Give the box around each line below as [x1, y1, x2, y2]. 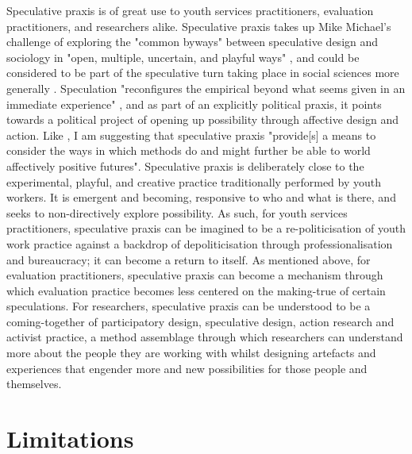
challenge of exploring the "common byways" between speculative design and [6, 33, 379, 50]
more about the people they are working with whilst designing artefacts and [6, 344, 376, 361]
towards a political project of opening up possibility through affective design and [6, 111, 399, 128]
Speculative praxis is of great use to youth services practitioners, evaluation [6, 2, 374, 18]
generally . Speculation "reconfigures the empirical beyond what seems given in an [6, 79, 406, 96]
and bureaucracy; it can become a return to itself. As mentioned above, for [6, 251, 371, 267]
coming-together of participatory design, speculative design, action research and [6, 313, 395, 329]
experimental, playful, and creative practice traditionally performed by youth [6, 173, 382, 190]
